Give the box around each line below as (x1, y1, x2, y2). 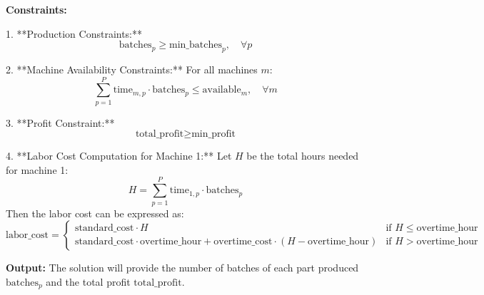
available (202, 85, 241, 95)
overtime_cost (213, 237, 273, 247)
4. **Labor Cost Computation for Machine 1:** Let (6, 148, 232, 163)
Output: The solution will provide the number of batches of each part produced (6, 260, 359, 275)
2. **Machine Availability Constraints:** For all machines (6, 61, 258, 76)
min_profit (191, 129, 236, 140)
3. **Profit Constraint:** (6, 115, 115, 130)
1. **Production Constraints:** (6, 26, 143, 41)
